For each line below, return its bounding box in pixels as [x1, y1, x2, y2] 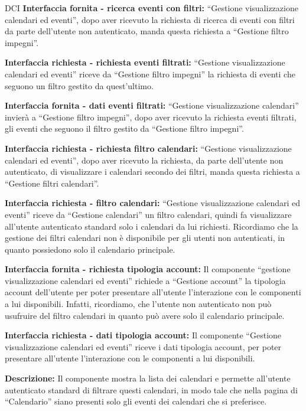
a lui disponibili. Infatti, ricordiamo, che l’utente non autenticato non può [5, 298, 272, 310]
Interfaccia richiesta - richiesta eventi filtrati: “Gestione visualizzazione [5, 56, 285, 68]
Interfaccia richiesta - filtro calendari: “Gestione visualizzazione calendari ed [5, 197, 301, 209]
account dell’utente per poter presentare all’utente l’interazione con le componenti [5, 286, 301, 298]
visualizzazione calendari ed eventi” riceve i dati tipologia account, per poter [5, 340, 282, 353]
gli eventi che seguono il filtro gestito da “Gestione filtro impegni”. [5, 122, 244, 135]
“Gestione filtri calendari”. [5, 177, 99, 189]
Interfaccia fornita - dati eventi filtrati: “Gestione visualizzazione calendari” [5, 99, 299, 112]
